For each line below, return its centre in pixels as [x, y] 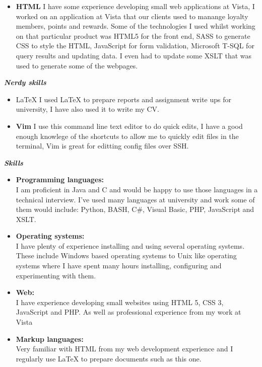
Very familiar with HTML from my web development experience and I [124, 349]
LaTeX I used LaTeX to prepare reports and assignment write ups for [124, 99]
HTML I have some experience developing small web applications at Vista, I [135, 6]
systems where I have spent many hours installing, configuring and [119, 266]
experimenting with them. [56, 275]
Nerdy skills [25, 82]
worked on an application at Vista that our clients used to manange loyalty [132, 16]
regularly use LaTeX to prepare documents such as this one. [109, 358]
